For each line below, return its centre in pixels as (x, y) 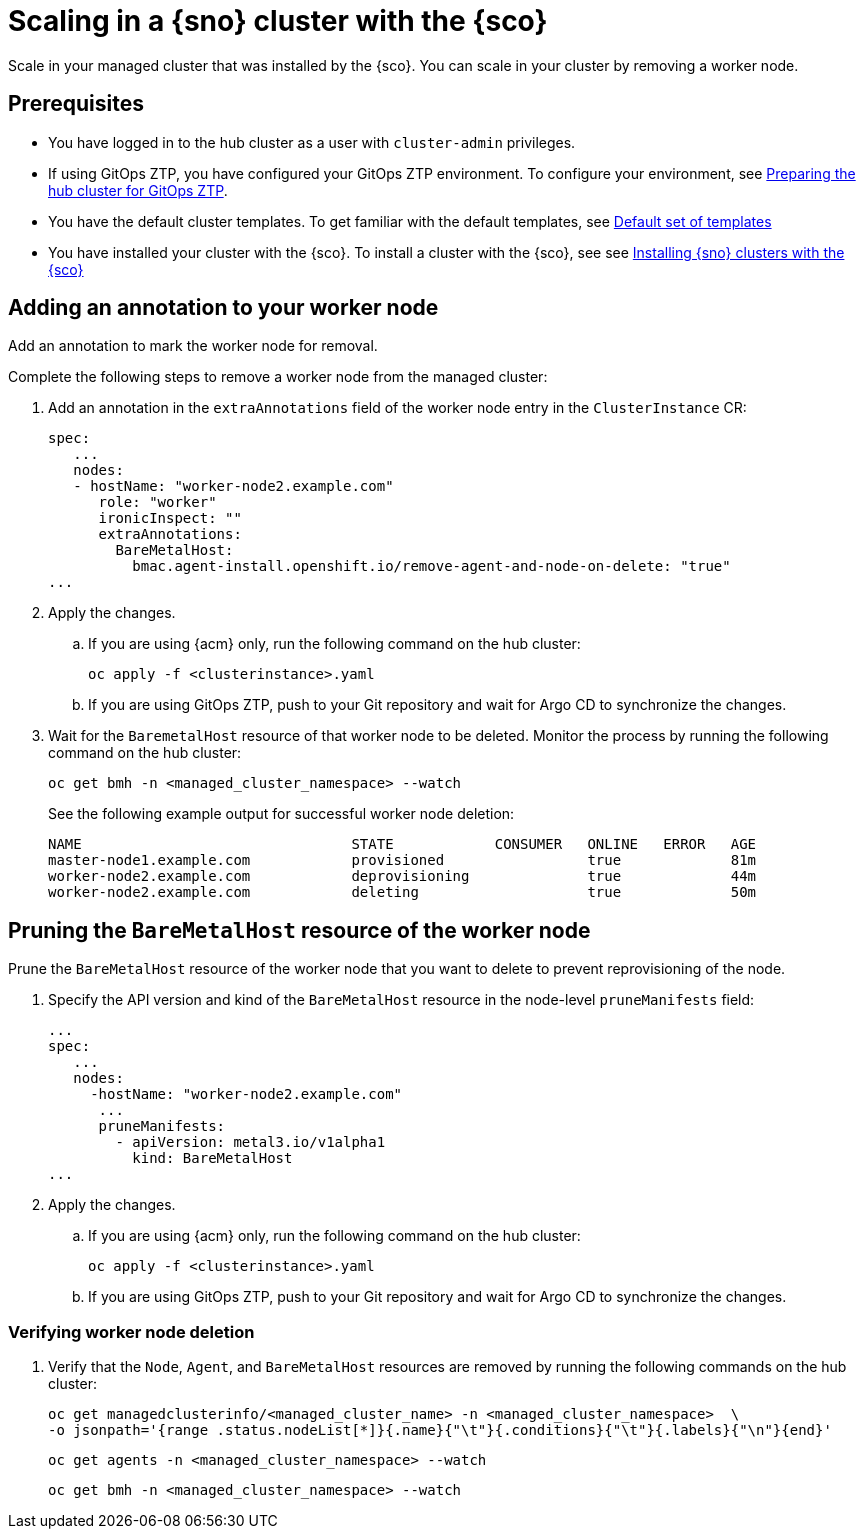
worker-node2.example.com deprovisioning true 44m (402, 876)
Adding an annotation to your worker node (223, 308)
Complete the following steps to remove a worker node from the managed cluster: (278, 377)
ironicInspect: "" (170, 518)
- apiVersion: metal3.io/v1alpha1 (250, 1142)
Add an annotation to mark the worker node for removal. (193, 346)
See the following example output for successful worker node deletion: (281, 814)
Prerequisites (76, 104)
